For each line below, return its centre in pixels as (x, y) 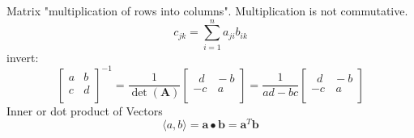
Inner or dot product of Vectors (85, 110)
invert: (23, 57)
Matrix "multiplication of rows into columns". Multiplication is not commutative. (207, 10)
